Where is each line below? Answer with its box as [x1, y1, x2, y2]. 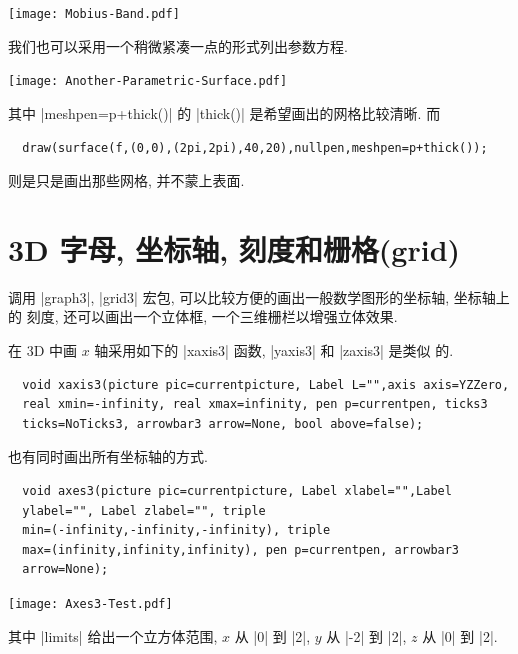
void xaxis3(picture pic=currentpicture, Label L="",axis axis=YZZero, [22, 377, 510, 392]
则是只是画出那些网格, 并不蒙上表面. [8, 170, 245, 191]
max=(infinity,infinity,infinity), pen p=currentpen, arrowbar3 [22, 542, 460, 557]
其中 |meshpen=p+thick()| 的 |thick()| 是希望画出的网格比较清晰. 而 [8, 102, 441, 123]
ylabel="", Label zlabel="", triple [22, 503, 266, 518]
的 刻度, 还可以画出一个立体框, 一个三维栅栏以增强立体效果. [8, 306, 398, 327]
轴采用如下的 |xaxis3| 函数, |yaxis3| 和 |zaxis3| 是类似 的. [94, 340, 454, 360]
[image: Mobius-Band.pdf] [8, 7, 180, 21]
